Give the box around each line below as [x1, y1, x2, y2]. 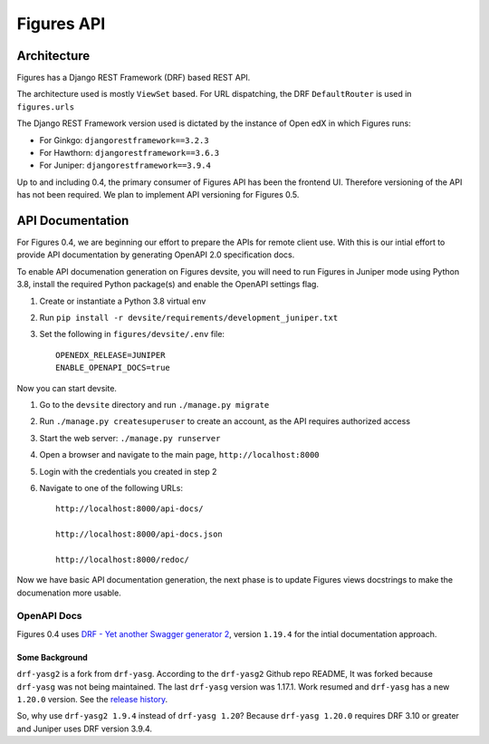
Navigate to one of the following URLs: [39, 482, 183, 493]
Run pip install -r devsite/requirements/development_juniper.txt [39, 313, 339, 324]
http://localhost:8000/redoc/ [55, 554, 190, 565]
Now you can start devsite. [16, 382, 118, 393]
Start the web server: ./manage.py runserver [39, 432, 221, 443]
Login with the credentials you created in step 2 [39, 466, 217, 477]
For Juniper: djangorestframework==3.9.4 [39, 159, 212, 171]
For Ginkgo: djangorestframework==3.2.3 [39, 134, 209, 145]
